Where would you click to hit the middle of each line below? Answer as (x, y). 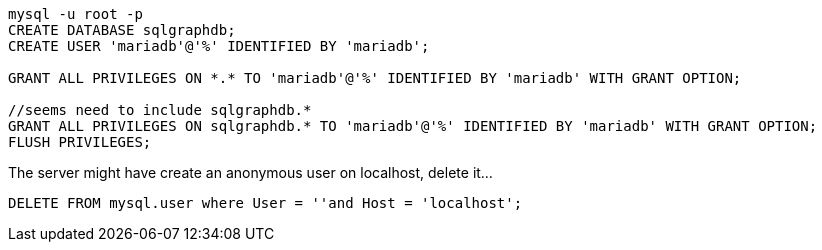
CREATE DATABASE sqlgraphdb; (122, 30)
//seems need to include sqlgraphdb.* (160, 110)
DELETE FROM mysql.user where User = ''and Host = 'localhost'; (265, 203)
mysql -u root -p (75, 14)
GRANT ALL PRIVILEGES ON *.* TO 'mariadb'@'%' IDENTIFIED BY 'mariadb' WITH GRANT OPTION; (375, 78)
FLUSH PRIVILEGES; (80, 142)
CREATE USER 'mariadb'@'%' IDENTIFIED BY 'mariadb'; (219, 46)
